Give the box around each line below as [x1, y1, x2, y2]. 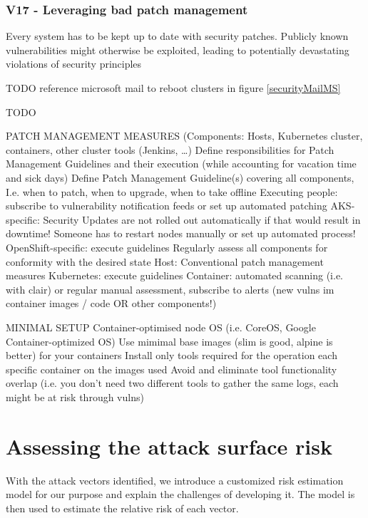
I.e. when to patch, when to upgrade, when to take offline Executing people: [6, 184, 338, 199]
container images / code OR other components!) [6, 296, 217, 311]
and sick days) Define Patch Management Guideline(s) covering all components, [6, 170, 354, 185]
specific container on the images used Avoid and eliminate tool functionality [6, 361, 337, 376]
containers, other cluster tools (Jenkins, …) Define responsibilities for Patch [6, 142, 334, 157]
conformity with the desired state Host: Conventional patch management [6, 254, 324, 269]
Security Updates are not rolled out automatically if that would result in [43, 212, 361, 227]
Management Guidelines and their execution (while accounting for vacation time [6, 156, 357, 171]
